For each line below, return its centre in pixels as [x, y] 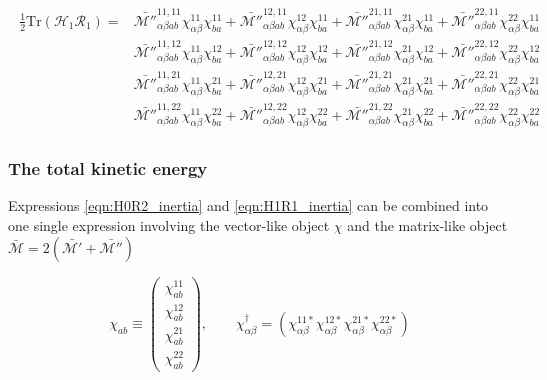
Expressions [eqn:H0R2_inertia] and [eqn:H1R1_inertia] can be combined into [248, 205]
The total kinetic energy [108, 168]
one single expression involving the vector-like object [169, 225]
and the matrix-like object [427, 225]
